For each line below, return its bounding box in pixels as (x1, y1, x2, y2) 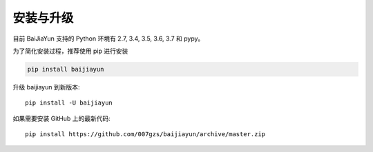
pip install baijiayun (27, 65, 104, 73)
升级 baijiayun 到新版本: (12, 83, 80, 91)
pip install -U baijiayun (25, 99, 113, 107)
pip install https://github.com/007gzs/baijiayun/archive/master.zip (25, 131, 266, 138)
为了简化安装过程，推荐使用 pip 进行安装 (12, 47, 128, 55)
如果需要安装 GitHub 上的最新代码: (12, 114, 111, 122)
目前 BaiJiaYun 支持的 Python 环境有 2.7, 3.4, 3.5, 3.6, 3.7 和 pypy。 (12, 34, 204, 43)
